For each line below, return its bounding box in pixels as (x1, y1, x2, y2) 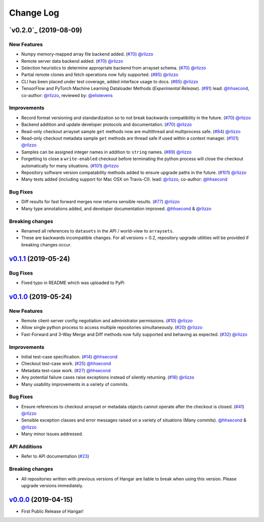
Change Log (9, 7, 60, 18)
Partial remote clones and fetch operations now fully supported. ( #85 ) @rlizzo (21, 71, 178, 78)
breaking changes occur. (21, 241, 72, 247)
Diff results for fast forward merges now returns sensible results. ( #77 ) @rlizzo (21, 199, 180, 205)
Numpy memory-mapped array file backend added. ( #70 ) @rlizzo (21, 51, 154, 57)
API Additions (9, 443, 43, 450)
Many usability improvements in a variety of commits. (21, 381, 129, 387)
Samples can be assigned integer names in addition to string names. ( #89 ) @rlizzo (21, 149, 192, 155)
